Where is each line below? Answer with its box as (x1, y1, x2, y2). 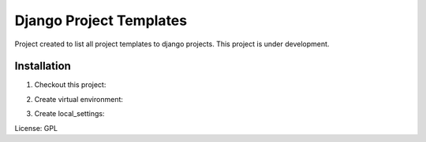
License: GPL (14, 123, 58, 133)
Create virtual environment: (34, 94, 124, 104)
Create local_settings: (34, 109, 105, 118)
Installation (14, 60, 71, 73)
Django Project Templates (14, 12, 188, 29)
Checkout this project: (34, 80, 106, 89)
